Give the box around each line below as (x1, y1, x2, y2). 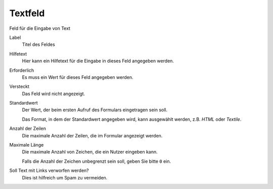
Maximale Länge (9, 142, 44, 148)
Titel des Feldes (22, 41, 55, 48)
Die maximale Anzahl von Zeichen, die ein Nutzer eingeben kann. (22, 149, 158, 155)
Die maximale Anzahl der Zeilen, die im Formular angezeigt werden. (22, 132, 163, 138)
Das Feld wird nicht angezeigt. (22, 90, 85, 97)
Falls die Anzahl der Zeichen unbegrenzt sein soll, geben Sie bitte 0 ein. (22, 158, 171, 164)
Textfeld (9, 8, 45, 19)
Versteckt (9, 83, 30, 89)
